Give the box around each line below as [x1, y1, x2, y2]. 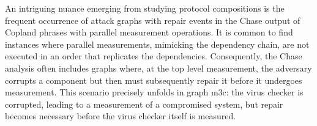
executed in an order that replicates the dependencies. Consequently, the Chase [5, 50, 302, 62]
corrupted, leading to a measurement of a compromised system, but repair [5, 97, 283, 110]
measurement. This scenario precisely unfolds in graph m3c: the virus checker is [5, 86, 304, 98]
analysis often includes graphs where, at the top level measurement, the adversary [5, 61, 312, 74]
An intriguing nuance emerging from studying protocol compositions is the [5, 2, 285, 14]
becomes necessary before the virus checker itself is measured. [5, 109, 236, 122]
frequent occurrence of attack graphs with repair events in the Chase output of [5, 13, 300, 26]
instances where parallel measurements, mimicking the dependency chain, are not [5, 37, 310, 50]
